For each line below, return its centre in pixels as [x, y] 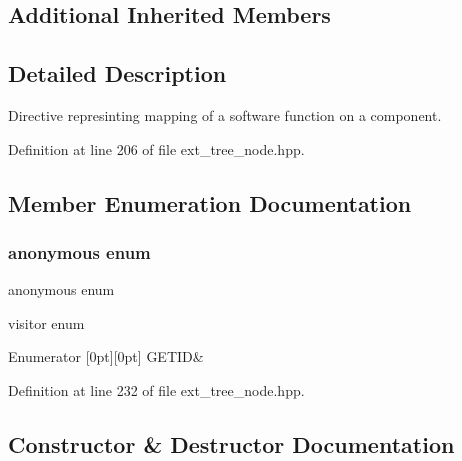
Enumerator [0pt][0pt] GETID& [106, 356]
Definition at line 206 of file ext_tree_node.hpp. [156, 148]
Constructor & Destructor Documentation [231, 443]
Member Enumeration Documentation [210, 202]
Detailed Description [117, 73]
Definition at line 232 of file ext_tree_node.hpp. [156, 389]
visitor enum [46, 322]
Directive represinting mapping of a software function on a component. [225, 114]
